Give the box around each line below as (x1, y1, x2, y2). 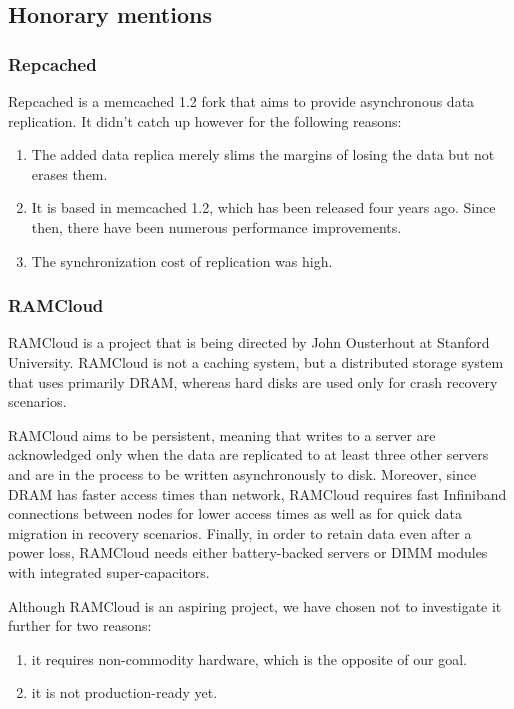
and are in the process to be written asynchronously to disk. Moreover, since (8, 463, 477, 484)
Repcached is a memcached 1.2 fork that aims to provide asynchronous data (8, 91, 475, 111)
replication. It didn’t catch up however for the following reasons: (8, 110, 402, 131)
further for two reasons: (8, 615, 152, 636)
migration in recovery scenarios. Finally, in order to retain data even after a (8, 522, 472, 543)
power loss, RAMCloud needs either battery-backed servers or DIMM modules (8, 542, 488, 563)
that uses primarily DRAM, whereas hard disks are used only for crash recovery (8, 371, 498, 392)
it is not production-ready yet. (31, 682, 218, 703)
